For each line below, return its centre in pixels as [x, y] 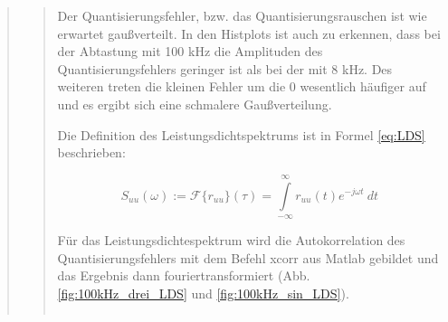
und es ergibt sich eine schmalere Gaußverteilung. [195, 104]
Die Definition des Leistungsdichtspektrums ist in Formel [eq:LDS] [241, 134]
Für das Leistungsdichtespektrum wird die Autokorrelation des [231, 239]
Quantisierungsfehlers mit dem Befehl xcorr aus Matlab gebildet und [248, 257]
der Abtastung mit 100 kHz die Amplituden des [190, 51]
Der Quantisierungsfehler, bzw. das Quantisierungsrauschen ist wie [242, 15]
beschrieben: [91, 152]
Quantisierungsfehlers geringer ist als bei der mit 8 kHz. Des [225, 68]
